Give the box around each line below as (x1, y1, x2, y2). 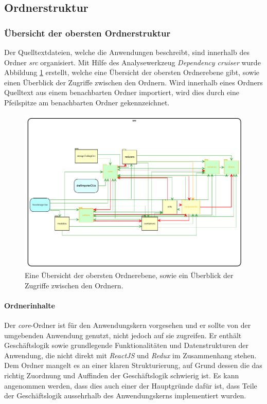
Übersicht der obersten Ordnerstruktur (4, 26, 171, 39)
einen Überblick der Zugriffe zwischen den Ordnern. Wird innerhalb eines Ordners (4, 77, 263, 87)
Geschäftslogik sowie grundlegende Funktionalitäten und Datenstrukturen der (4, 340, 249, 351)
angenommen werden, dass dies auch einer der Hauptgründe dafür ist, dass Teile (4, 380, 257, 391)
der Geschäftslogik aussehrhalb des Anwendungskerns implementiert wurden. (4, 390, 246, 401)
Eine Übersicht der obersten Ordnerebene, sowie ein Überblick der (25, 270, 234, 281)
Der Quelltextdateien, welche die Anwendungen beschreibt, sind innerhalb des (4, 47, 250, 57)
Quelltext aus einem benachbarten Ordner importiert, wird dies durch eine (4, 87, 240, 98)
